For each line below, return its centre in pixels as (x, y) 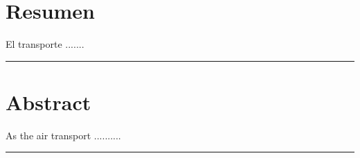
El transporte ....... (45, 44)
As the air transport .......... (63, 135)
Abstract (48, 102)
